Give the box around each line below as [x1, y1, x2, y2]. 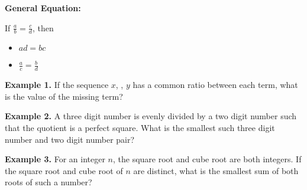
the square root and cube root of [5, 164, 123, 176]
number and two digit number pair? [5, 133, 135, 145]
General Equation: [5, 2, 81, 14]
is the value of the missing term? [5, 90, 123, 102]
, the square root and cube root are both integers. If [112, 153, 302, 165]
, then [32, 21, 54, 34]
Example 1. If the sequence [5, 78, 109, 91]
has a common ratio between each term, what [133, 78, 298, 91]
